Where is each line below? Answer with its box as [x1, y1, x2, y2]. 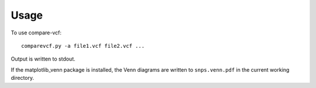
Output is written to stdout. [11, 55, 75, 62]
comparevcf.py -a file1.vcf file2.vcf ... [21, 43, 145, 49]
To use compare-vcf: [11, 29, 61, 36]
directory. [11, 75, 35, 82]
